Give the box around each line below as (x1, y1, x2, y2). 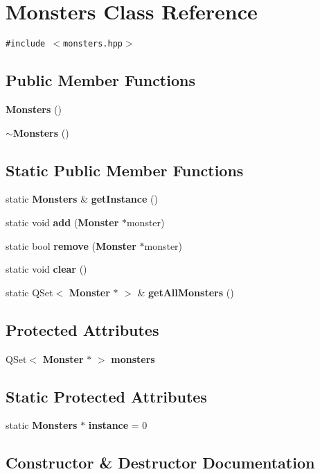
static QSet (6, 285, 53, 299)
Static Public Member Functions (6, 159, 244, 180)
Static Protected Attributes (6, 385, 207, 407)
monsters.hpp (63, 39, 123, 49)
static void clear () (6, 262, 87, 276)
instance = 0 (88, 418, 148, 432)
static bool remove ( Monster (6, 238, 136, 253)
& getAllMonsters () (137, 285, 234, 299)
